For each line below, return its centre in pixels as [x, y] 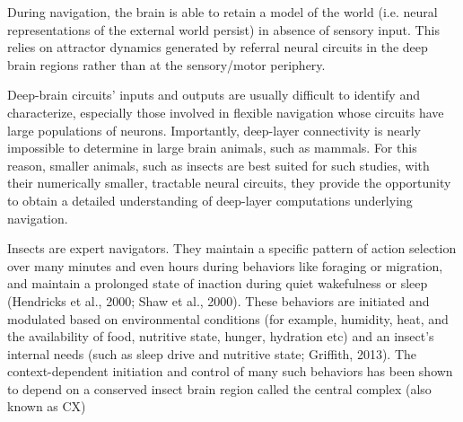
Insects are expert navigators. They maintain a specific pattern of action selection [232, 248]
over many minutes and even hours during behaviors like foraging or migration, [225, 265]
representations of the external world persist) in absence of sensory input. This [223, 29]
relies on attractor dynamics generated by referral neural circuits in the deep [218, 47]
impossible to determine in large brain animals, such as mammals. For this [212, 148]
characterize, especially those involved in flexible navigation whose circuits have [226, 112]
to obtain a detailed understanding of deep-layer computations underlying [210, 200]
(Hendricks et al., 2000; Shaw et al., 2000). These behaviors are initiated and [218, 300]
